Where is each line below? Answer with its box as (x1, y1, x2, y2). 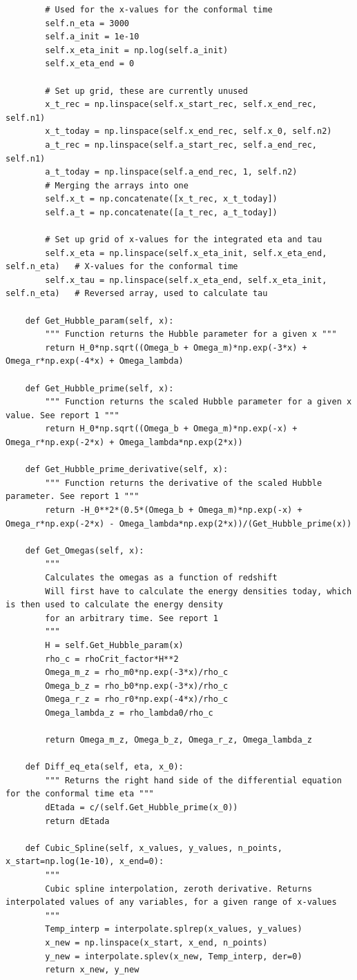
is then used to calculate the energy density (6, 600, 223, 610)
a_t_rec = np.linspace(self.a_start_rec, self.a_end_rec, (45, 139, 318, 150)
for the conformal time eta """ (6, 789, 154, 799)
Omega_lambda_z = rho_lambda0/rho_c (45, 707, 213, 718)
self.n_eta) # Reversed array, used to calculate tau (6, 288, 268, 299)
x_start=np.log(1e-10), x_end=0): (6, 856, 164, 867)
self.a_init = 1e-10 (45, 32, 139, 42)
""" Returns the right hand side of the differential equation (45, 775, 342, 785)
